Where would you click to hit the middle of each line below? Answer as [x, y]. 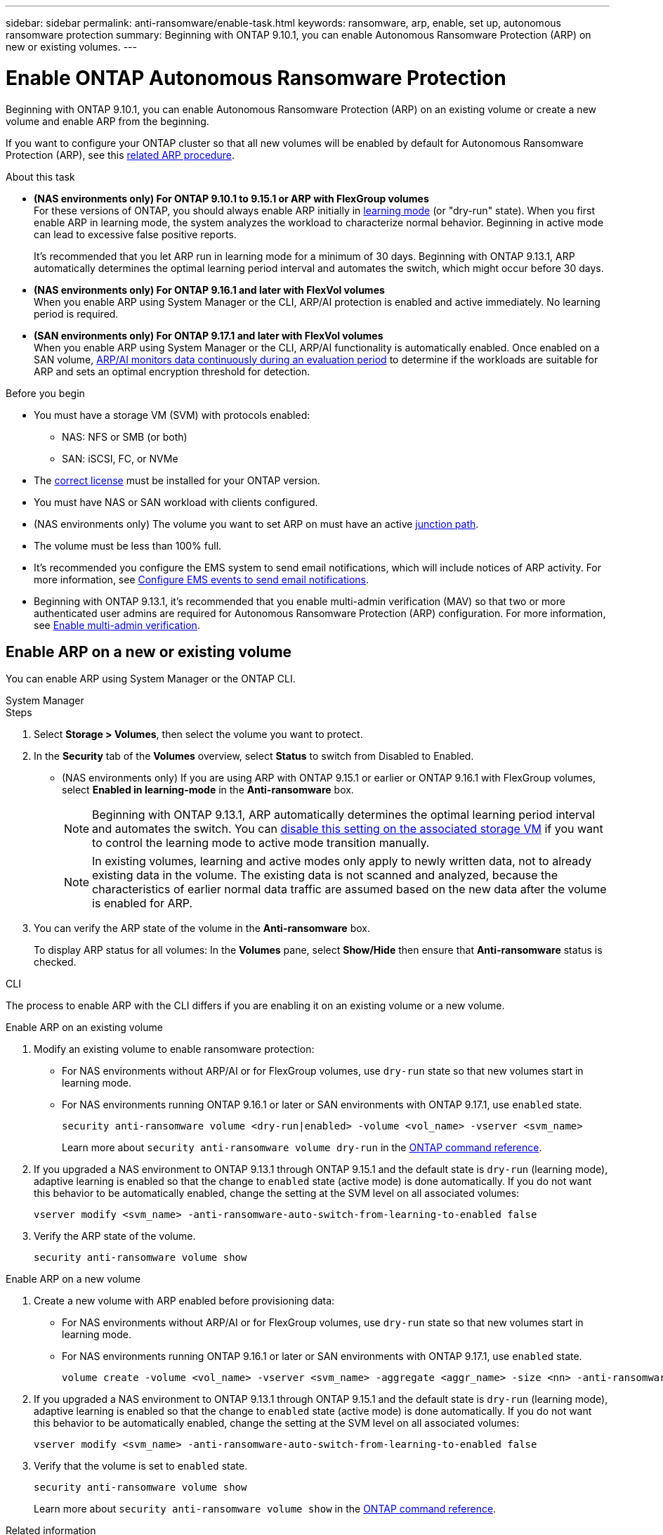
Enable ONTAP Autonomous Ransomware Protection [256, 78]
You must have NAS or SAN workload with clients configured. [176, 502]
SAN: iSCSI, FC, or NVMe [120, 458]
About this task [40, 176]
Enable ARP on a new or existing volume [149, 652]
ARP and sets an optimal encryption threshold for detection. [172, 371]
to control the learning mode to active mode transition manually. [261, 843]
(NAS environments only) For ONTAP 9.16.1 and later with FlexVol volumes [209, 290]
